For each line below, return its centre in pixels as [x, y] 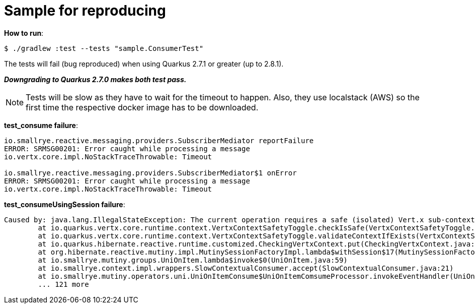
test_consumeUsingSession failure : [65, 204]
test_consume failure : [41, 125]
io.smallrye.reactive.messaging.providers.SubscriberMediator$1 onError [150, 173]
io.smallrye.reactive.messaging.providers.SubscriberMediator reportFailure [159, 140]
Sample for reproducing [85, 11]
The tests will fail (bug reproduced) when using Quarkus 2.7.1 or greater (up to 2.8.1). [144, 64]
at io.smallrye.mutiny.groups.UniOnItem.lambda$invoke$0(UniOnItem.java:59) [193, 260]
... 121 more [63, 284]
